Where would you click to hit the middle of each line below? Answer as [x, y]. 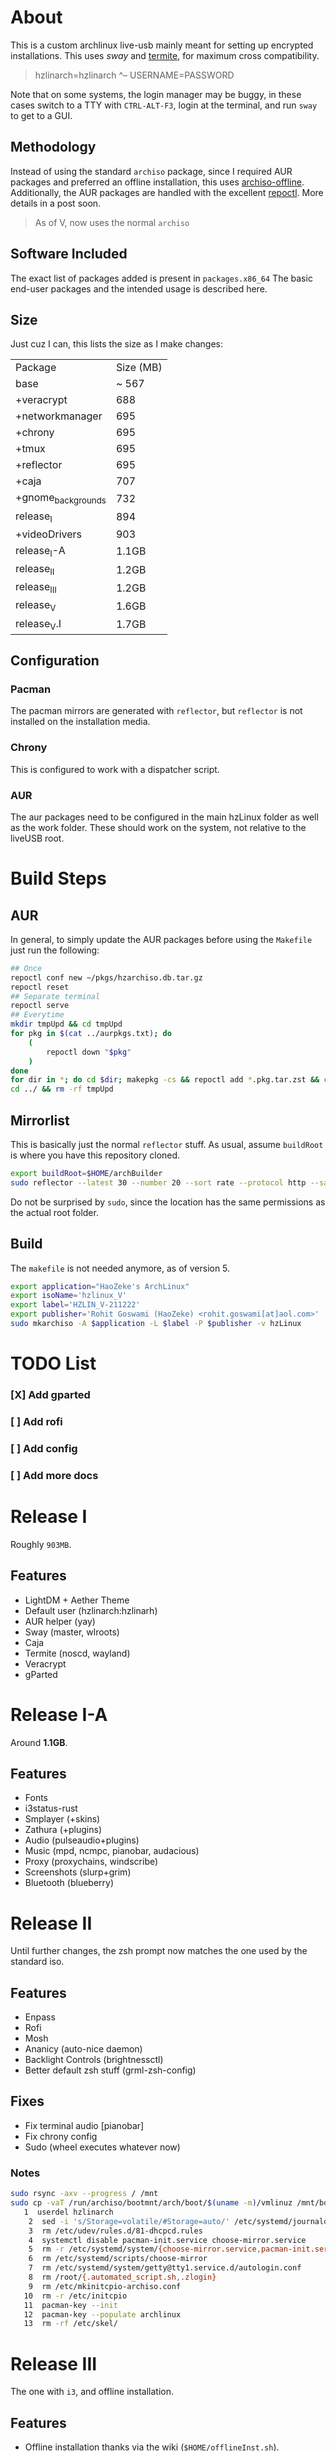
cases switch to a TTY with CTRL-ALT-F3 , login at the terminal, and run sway [164, 105]
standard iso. [37, 1962]
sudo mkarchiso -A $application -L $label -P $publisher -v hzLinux [156, 1324]
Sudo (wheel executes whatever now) [102, 2147]
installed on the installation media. [80, 722]
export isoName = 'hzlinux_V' [69, 1296]
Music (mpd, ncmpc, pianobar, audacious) [112, 1851]
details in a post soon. [56, 203]
